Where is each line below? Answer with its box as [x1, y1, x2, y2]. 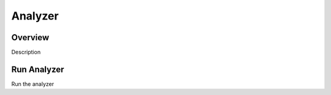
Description [11, 49, 41, 56]
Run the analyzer [11, 80, 55, 88]
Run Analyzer [11, 64, 64, 74]
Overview [11, 32, 50, 43]
